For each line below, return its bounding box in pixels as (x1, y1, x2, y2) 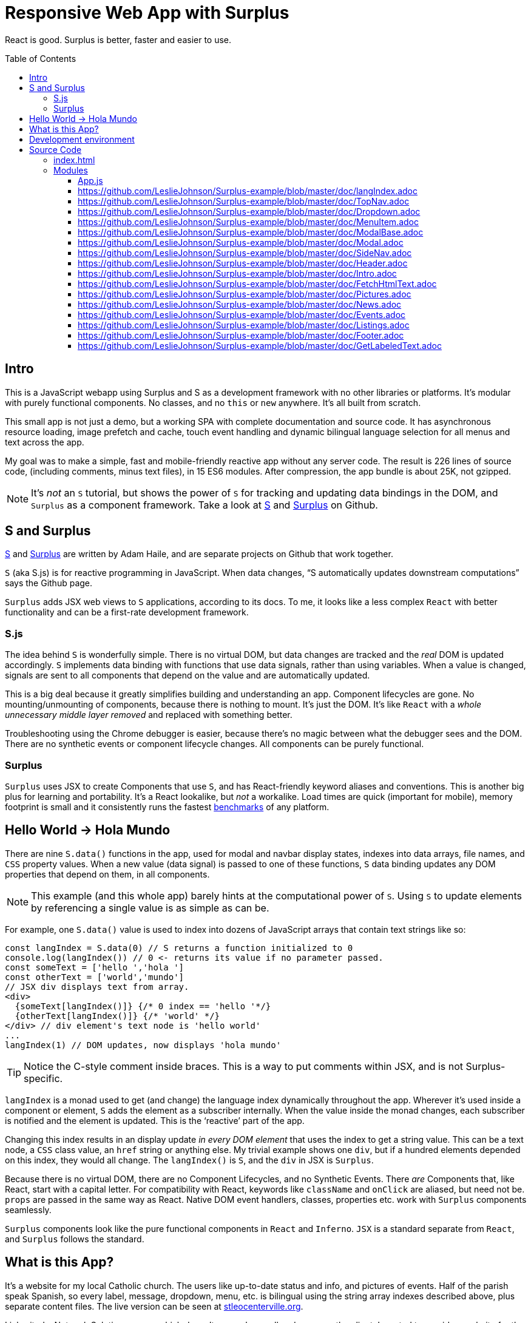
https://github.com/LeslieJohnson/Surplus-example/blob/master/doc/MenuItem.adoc (78, 216, 419, 227)
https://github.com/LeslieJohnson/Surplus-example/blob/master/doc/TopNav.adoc (78, 195, 410, 206)
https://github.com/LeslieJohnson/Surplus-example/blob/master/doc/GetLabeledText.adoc (78, 340, 442, 351)
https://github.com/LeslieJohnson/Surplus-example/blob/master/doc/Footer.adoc (78, 330, 404, 340)
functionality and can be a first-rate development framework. (5, 607, 249, 618)
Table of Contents (5, 53, 76, 64)
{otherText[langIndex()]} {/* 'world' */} (15, 1010, 220, 1021)
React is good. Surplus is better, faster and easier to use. (5, 34, 232, 45)
